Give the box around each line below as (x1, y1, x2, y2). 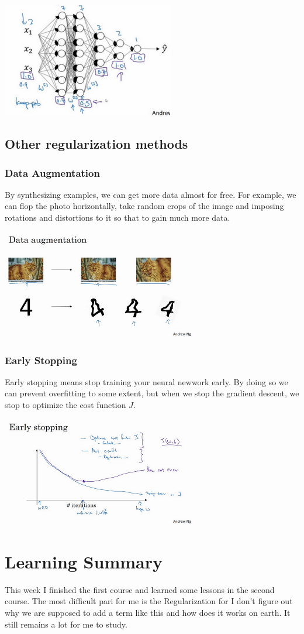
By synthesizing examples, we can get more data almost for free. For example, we (5, 188, 296, 200)
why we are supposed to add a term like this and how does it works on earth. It (5, 606, 291, 618)
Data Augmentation (5, 165, 100, 180)
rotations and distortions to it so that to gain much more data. (5, 211, 230, 223)
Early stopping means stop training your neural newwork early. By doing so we (5, 375, 288, 388)
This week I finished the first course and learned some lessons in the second (5, 583, 275, 595)
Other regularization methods (5, 135, 188, 153)
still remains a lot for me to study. (5, 618, 127, 630)
